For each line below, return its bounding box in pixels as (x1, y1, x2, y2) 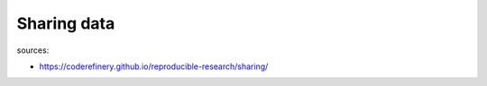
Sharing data (16, 13, 115, 33)
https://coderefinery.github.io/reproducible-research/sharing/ (39, 61, 269, 72)
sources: (16, 45, 50, 56)
